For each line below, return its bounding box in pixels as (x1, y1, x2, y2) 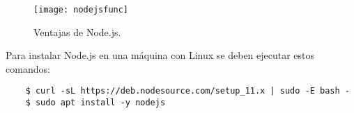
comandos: (6, 61, 50, 76)
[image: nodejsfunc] (33, 5, 129, 15)
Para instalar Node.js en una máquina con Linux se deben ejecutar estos (6, 48, 315, 62)
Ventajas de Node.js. (33, 24, 121, 39)
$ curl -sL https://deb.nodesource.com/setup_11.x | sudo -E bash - (25, 86, 350, 96)
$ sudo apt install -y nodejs (25, 98, 166, 108)
